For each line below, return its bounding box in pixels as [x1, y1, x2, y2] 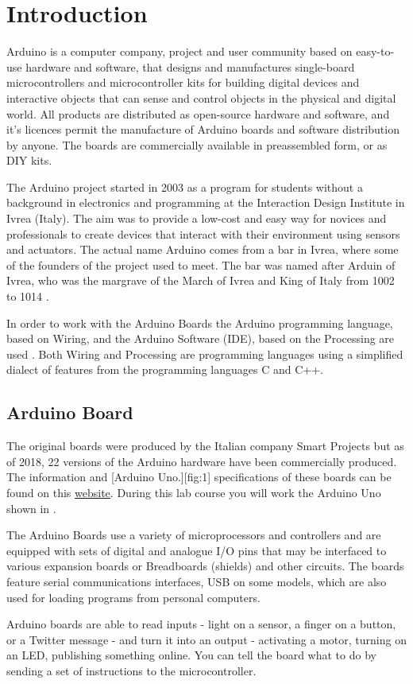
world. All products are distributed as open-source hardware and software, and [6, 105, 390, 122]
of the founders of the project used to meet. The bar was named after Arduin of [6, 256, 396, 273]
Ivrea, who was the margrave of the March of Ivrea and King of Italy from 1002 [6, 272, 395, 289]
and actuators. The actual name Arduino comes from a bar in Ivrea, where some [6, 241, 399, 258]
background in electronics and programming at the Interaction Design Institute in [6, 194, 405, 211]
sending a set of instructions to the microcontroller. [6, 662, 257, 678]
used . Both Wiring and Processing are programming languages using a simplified [6, 345, 403, 362]
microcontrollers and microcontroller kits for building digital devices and [6, 74, 360, 91]
